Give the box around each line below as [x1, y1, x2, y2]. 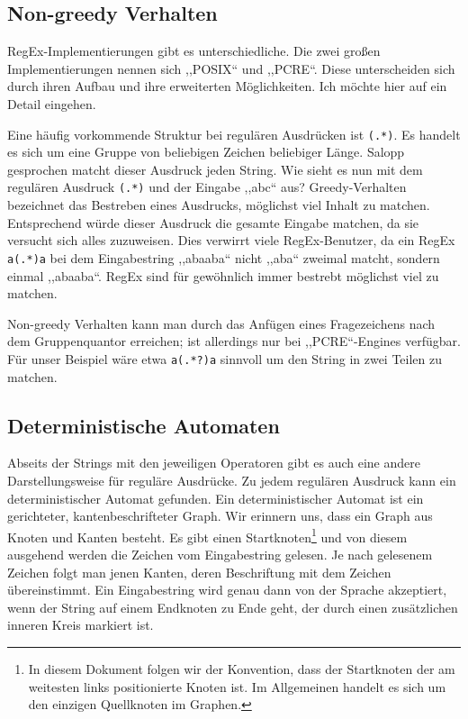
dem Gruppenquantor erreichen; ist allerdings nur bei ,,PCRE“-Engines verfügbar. [7, 332, 461, 350]
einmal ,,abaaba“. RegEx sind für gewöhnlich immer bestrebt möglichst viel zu [7, 266, 439, 285]
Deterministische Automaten [7, 411, 280, 439]
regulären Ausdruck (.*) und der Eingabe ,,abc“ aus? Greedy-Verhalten [7, 177, 407, 196]
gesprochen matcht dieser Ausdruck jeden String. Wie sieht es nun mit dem [7, 159, 423, 178]
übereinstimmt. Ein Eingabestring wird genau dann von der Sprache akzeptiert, [7, 580, 447, 599]
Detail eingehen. [7, 94, 96, 113]
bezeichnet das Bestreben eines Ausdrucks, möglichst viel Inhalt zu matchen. [7, 196, 430, 214]
